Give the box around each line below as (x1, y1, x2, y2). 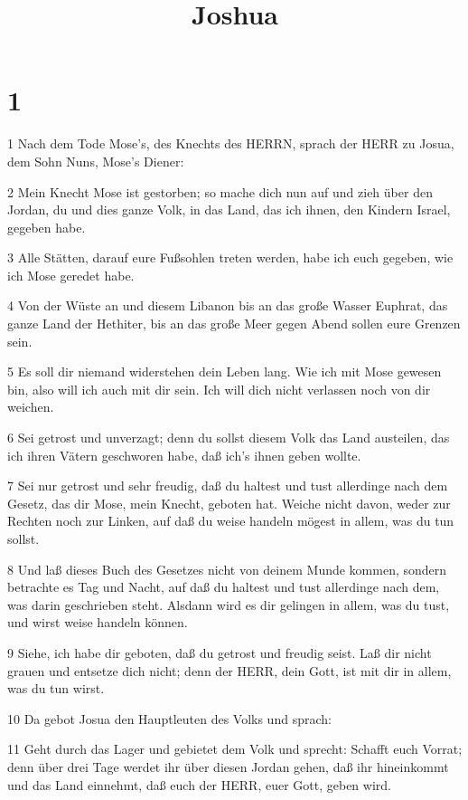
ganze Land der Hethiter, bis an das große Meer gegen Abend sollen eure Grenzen (7, 314, 461, 333)
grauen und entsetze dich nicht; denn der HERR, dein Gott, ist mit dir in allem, (7, 661, 452, 680)
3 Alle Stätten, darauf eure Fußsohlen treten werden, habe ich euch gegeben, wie (7, 248, 454, 267)
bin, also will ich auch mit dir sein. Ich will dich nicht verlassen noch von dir (7, 379, 431, 398)
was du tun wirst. (7, 679, 105, 698)
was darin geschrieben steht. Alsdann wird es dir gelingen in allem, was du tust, (7, 595, 450, 614)
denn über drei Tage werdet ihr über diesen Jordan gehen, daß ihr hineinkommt (7, 757, 449, 776)
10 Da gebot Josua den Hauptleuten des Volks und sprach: (7, 709, 332, 728)
